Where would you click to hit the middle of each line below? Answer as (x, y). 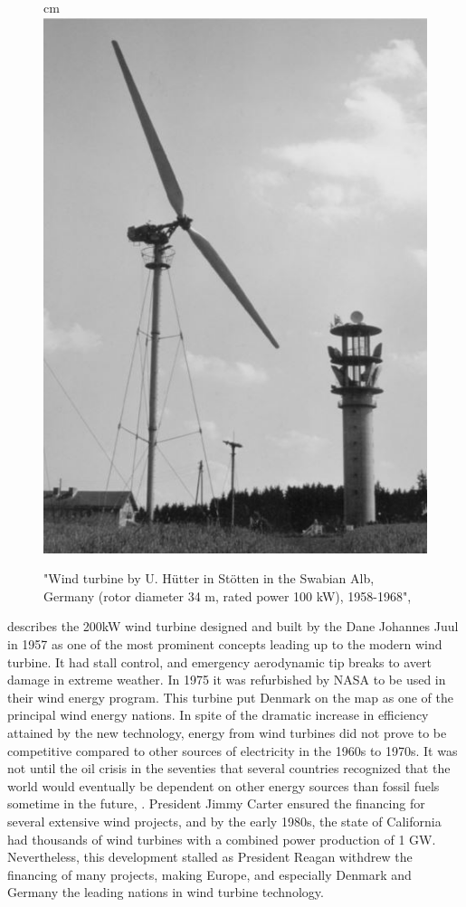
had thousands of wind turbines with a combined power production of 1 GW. (222, 839)
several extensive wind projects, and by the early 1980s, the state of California (224, 821)
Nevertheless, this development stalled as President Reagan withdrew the (210, 857)
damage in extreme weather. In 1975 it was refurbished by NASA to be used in (227, 680)
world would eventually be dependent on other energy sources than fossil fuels (223, 785)
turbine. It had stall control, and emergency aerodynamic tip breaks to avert (220, 661)
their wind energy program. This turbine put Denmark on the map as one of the (230, 697)
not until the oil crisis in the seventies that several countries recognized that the (229, 768)
